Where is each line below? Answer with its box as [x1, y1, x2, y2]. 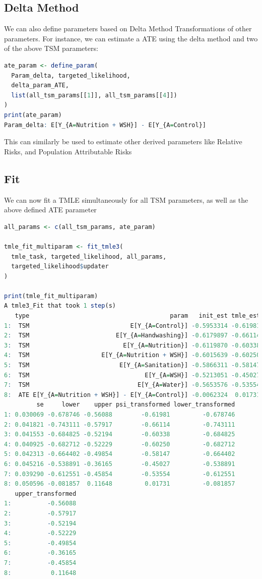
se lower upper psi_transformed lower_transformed [36, 401, 235, 409]
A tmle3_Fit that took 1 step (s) [4, 302, 116, 310]
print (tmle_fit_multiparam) [4, 292, 98, 300]
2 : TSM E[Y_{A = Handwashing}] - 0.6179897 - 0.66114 [4, 332, 260, 339]
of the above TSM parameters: [4, 43, 98, 53]
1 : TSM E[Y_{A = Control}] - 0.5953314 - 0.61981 [4, 322, 260, 329]
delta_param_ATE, [11, 82, 69, 89]
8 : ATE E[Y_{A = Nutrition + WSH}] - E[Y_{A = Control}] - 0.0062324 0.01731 [4, 391, 260, 398]
